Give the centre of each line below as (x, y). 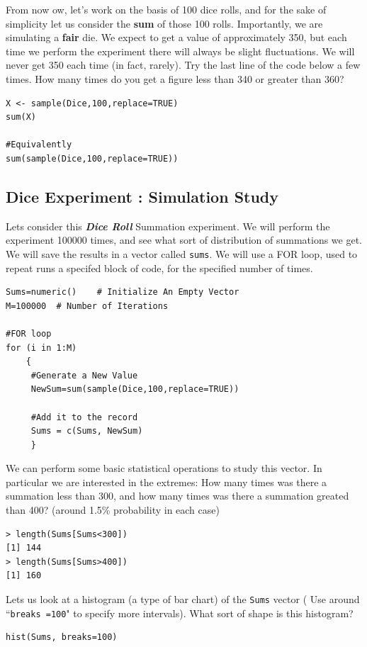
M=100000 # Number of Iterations (87, 306)
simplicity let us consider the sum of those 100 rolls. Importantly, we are (164, 23)
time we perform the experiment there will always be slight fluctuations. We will (180, 51)
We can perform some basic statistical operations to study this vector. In (164, 468)
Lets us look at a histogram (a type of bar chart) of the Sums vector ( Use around (183, 599)
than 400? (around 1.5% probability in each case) (113, 510)
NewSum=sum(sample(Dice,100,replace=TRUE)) (135, 389)
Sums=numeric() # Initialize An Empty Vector (123, 292)
